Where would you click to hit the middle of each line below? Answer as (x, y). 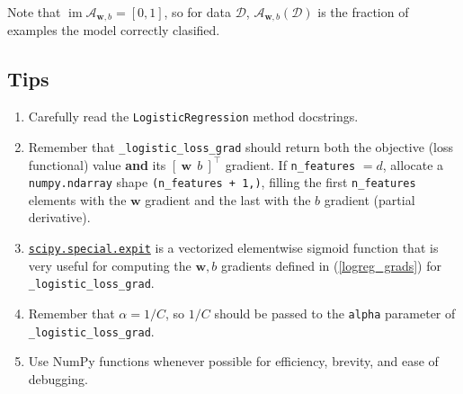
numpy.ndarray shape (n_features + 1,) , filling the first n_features (222, 182)
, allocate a (413, 164)
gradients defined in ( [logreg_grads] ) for (331, 265)
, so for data (197, 12)
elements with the (77, 199)
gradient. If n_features (290, 164)
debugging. (58, 378)
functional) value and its (97, 164)
